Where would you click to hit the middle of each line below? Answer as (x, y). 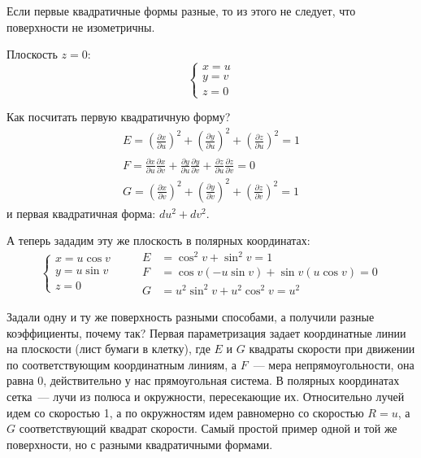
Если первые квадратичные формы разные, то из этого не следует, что (181, 11)
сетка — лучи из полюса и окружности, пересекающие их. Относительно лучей (206, 396)
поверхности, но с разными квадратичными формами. (140, 444)
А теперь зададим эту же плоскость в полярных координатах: (158, 240)
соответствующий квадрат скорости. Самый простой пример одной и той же (208, 428)
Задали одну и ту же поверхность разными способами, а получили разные (191, 316)
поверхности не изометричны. (81, 26)
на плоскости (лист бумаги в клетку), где (109, 349)
